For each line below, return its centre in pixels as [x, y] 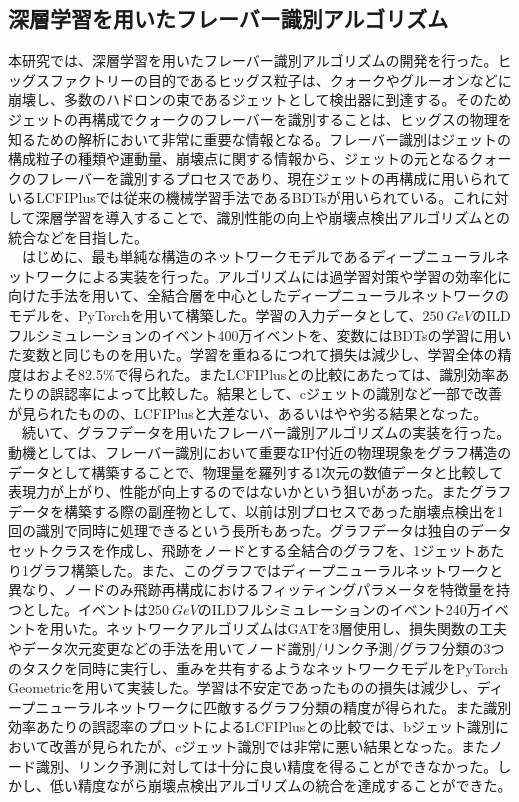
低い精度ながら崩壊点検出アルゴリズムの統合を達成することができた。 [280, 785]
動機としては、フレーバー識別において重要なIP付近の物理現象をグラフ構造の [260, 452]
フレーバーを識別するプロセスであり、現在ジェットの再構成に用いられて [273, 177]
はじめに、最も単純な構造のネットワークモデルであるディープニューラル [258, 256]
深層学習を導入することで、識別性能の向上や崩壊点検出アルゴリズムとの [273, 216]
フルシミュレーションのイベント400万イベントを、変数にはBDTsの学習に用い [260, 334]
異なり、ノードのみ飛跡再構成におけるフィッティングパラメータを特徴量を [252, 589]
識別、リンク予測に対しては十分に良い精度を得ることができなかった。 [266, 765]
